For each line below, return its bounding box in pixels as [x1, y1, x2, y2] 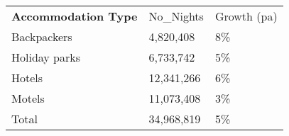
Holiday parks [11, 49, 81, 65]
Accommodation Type [11, 8, 138, 24]
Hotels [11, 69, 43, 86]
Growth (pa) [214, 8, 278, 24]
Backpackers [11, 28, 72, 45]
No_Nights [148, 8, 204, 24]
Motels [11, 90, 45, 106]
